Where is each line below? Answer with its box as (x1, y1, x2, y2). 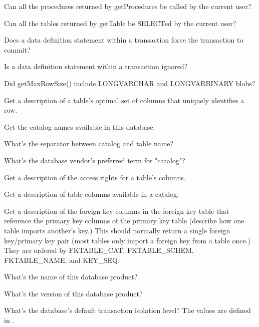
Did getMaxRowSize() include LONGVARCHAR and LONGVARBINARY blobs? (4, 78, 255, 88)
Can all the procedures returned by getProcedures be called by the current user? (4, 1, 251, 11)
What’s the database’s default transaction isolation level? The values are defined (4, 305, 251, 315)
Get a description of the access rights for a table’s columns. (4, 172, 186, 182)
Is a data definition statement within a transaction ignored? (4, 61, 188, 72)
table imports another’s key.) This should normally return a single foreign (4, 225, 230, 235)
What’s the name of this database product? (4, 271, 138, 282)
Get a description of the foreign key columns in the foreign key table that (4, 205, 229, 216)
